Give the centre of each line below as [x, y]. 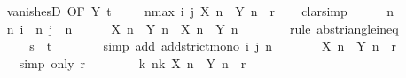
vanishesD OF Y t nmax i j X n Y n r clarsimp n [200, 11]
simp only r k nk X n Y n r [133, 62]
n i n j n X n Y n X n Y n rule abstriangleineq [203, 28]
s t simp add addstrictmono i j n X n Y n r [213, 46]
